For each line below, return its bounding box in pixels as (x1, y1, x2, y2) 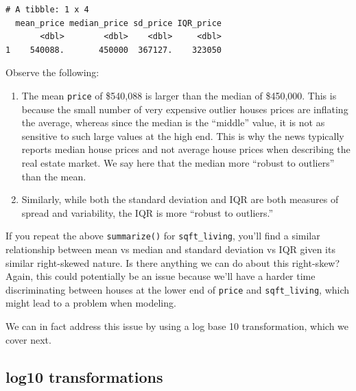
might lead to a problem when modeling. (5, 296, 176, 310)
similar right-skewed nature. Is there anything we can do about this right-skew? (5, 255, 340, 270)
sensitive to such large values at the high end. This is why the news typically (21, 128, 344, 143)
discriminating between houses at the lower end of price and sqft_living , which (5, 282, 350, 296)
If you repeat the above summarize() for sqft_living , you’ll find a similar (5, 228, 320, 243)
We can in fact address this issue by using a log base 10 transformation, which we (5, 319, 349, 333)
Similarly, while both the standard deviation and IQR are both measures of (21, 192, 339, 206)
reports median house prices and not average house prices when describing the (21, 142, 351, 156)
